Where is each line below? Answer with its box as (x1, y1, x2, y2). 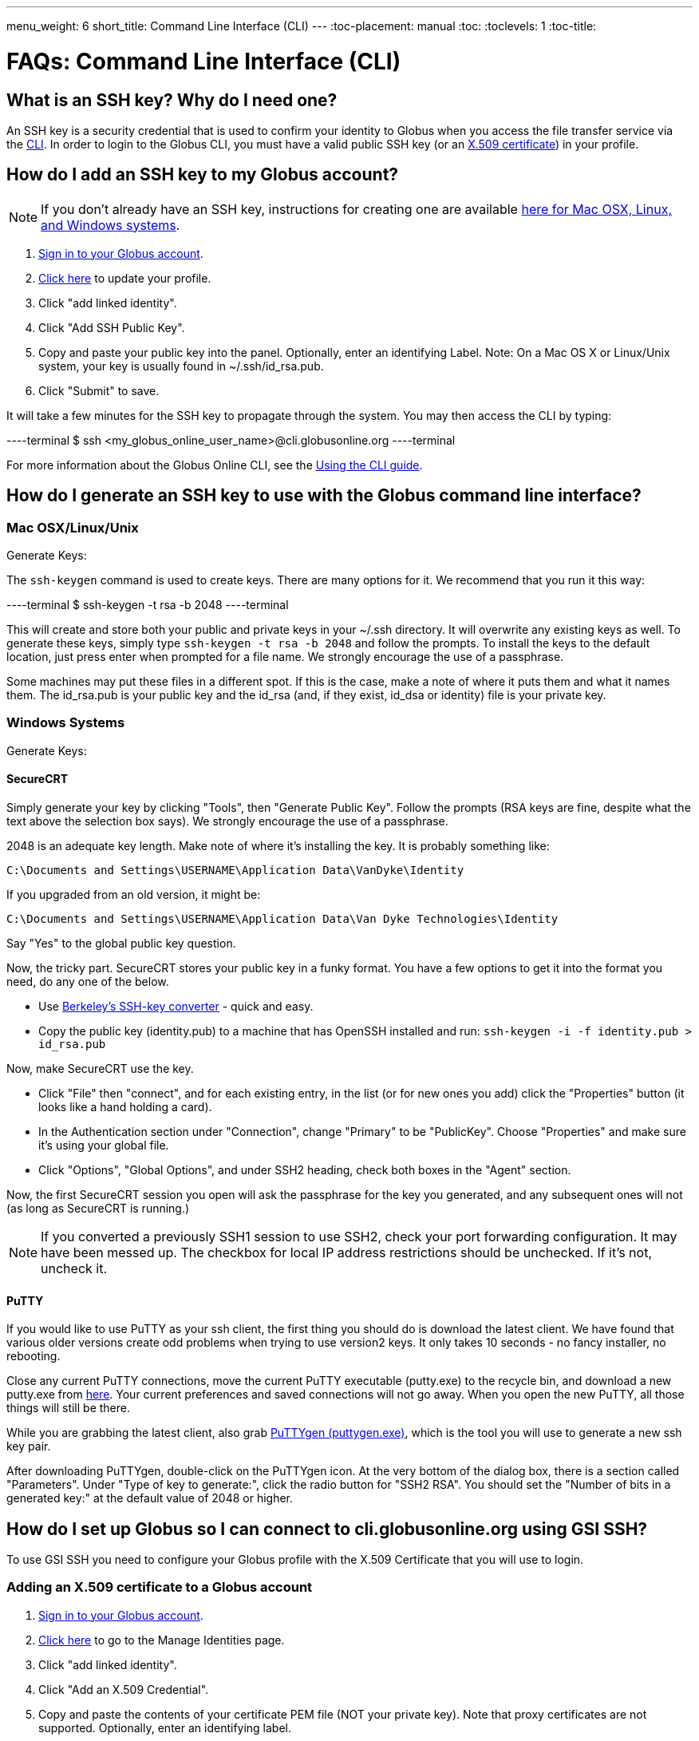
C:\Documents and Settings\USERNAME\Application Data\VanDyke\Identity (6, 863, 464, 876)
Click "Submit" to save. (38, 383, 160, 398)
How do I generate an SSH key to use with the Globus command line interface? (6, 485, 642, 506)
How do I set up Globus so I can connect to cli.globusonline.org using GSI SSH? (6, 1518, 648, 1539)
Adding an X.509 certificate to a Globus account (6, 1579, 313, 1596)
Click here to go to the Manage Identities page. (38, 1632, 285, 1647)
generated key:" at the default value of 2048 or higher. (6, 1491, 294, 1506)
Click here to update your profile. (38, 271, 211, 285)
